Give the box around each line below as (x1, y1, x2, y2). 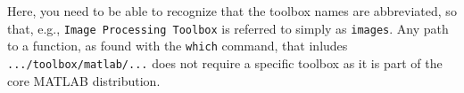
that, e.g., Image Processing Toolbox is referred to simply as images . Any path (7, 19, 449, 37)
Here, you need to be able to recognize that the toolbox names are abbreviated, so (7, 2, 457, 19)
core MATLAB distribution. (7, 71, 161, 89)
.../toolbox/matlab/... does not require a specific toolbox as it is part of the (7, 53, 443, 72)
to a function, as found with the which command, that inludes (7, 36, 348, 55)
